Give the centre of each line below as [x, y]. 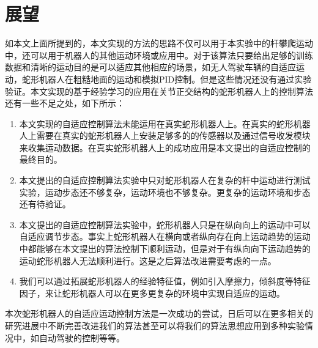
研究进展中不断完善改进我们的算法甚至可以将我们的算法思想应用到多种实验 [155, 325]
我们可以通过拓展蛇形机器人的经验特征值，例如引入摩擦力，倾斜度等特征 [165, 281]
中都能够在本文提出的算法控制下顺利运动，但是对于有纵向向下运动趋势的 [165, 249]
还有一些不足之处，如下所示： [65, 103]
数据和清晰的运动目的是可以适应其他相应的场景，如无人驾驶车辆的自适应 [150, 67]
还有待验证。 [45, 204]
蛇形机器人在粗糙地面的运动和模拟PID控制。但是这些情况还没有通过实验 [167, 79]
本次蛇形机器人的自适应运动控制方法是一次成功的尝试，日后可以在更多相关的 [159, 313]
